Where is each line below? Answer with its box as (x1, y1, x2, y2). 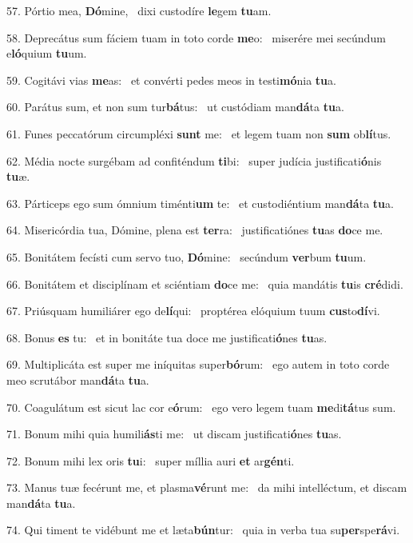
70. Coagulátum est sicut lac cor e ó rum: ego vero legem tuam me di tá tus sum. (6, 398, 396, 415)
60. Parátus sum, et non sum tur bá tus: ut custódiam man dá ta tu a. (6, 98, 344, 115)
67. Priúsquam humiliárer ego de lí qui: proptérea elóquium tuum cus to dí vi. (6, 302, 380, 319)
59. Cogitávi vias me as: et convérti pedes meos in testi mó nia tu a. (6, 71, 336, 88)
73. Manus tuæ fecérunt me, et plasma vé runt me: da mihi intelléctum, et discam (6, 479, 407, 496)
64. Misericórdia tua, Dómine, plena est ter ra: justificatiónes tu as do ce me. (6, 222, 383, 238)
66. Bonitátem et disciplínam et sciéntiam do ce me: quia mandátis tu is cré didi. (6, 275, 403, 292)
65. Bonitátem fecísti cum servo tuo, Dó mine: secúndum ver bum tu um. (6, 248, 367, 265)
